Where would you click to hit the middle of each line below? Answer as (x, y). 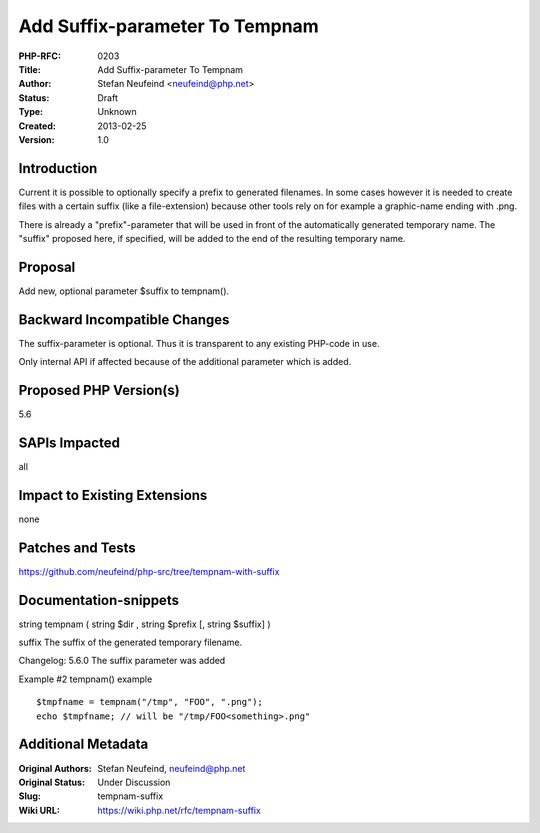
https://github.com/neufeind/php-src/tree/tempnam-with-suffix (149, 571)
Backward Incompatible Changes (124, 319)
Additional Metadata (83, 744)
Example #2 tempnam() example (85, 679)
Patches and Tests (77, 547)
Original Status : (51, 782)
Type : (31, 112)
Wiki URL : (39, 810)
